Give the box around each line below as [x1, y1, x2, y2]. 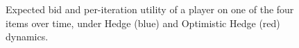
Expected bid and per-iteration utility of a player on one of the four [6, 2, 294, 16]
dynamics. [6, 29, 49, 44]
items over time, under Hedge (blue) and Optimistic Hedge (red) [6, 15, 280, 30]
